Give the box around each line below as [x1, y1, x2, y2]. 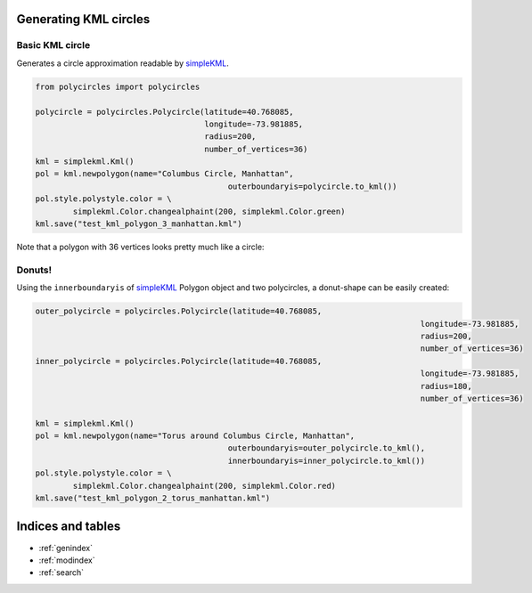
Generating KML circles [16, 12, 151, 27]
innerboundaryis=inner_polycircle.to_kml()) [227, 455, 426, 466]
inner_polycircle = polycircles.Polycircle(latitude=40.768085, [35, 356, 323, 366]
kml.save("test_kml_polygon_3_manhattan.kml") [35, 219, 242, 229]
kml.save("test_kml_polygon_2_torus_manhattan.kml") [35, 493, 271, 503]
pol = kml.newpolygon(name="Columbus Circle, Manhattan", [35, 169, 294, 179]
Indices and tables [16, 519, 121, 534]
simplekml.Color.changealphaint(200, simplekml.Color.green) [72, 206, 346, 216]
